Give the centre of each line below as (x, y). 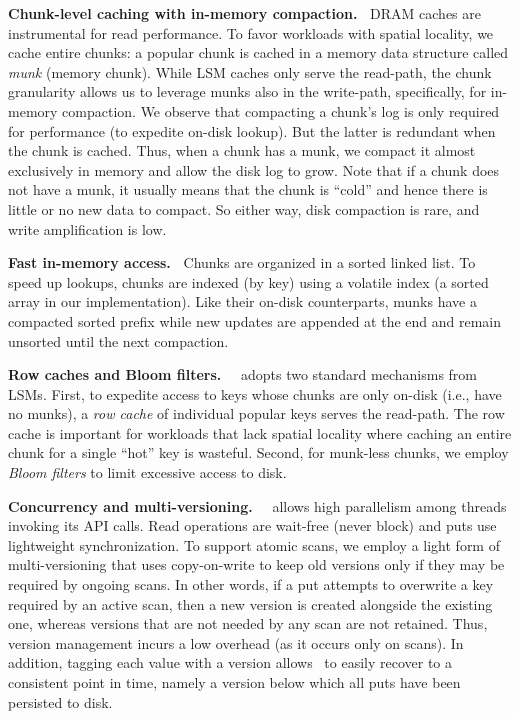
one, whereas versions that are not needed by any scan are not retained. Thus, (248, 623)
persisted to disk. (60, 701)
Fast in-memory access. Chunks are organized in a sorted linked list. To (242, 262)
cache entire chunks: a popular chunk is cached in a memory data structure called (258, 52)
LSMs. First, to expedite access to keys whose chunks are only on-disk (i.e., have (255, 393)
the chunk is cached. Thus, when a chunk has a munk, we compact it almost (242, 150)
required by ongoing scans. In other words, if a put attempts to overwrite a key (251, 584)
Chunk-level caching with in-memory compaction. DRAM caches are (244, 13)
